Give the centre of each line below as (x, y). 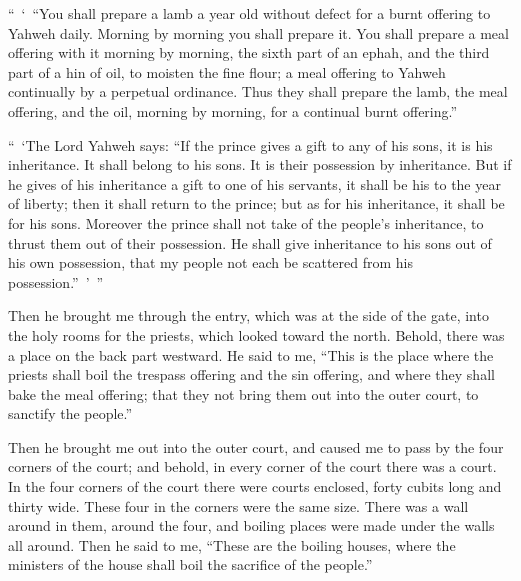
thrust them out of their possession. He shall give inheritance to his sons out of (250, 242)
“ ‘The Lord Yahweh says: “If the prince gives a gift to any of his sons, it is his (250, 144)
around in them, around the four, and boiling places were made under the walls (251, 525)
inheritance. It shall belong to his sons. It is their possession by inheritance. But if (260, 164)
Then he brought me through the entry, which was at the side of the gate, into (248, 315)
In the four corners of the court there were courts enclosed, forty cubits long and (255, 486)
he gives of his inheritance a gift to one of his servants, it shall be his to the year (254, 183)
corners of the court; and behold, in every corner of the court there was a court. (252, 466)
